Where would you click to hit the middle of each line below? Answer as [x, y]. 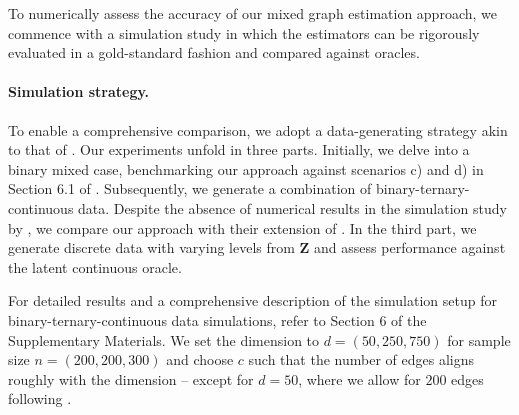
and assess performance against [410, 247]
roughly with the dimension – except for [131, 378]
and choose [200, 359]
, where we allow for [359, 378]
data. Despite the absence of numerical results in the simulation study [292, 207]
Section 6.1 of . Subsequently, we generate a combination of [190, 188]
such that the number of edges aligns [361, 359]
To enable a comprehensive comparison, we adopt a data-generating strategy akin [258, 129]
